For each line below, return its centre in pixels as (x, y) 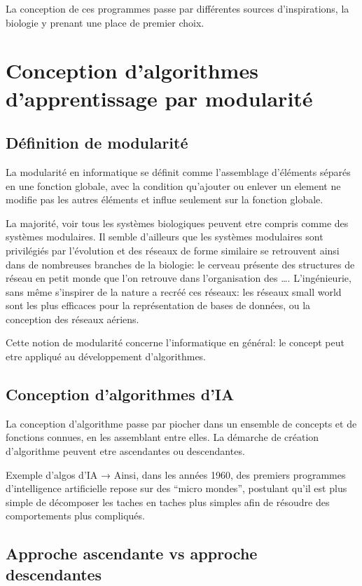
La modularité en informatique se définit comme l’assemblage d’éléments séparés (178, 171)
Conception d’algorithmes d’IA (120, 394)
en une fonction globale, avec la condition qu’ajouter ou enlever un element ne (173, 185)
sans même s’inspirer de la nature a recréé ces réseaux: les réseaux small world (174, 291)
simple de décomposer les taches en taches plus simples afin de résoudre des (168, 502)
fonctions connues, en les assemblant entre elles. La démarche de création (162, 437)
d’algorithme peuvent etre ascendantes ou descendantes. (125, 451)
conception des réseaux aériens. (72, 319)
